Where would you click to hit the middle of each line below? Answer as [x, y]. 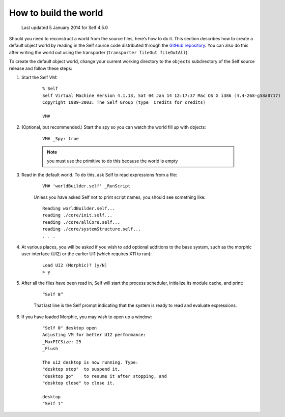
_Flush [50, 349]
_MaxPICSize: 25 [62, 342]
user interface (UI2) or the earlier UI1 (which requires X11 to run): [86, 254]
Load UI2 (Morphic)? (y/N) [75, 265]
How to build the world [56, 13]
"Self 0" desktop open [70, 328]
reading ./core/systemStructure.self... [92, 229]
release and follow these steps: [41, 68]
